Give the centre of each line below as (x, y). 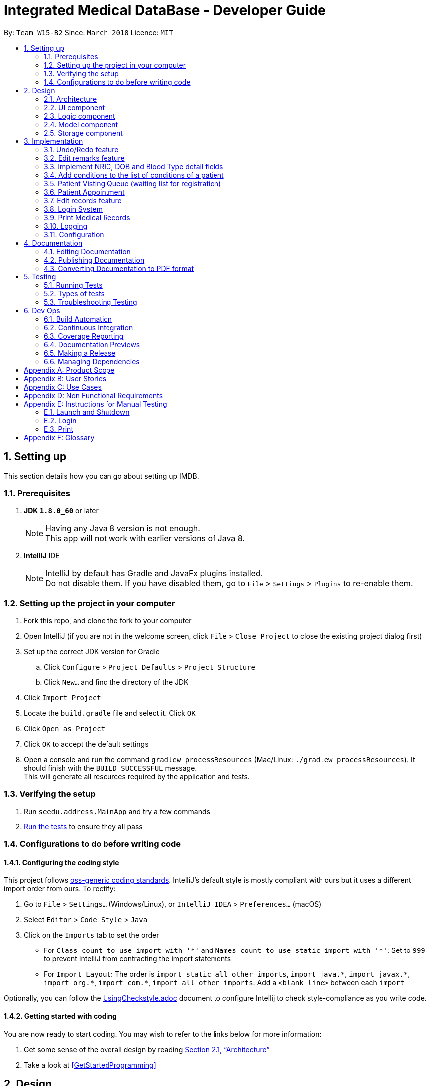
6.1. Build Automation (78, 319)
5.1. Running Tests (73, 285)
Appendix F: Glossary (59, 437)
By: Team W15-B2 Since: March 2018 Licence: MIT (89, 32)
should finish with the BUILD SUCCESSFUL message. (110, 768)
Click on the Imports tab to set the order (92, 935)
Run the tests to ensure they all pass (83, 826)
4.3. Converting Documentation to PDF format (119, 268)
